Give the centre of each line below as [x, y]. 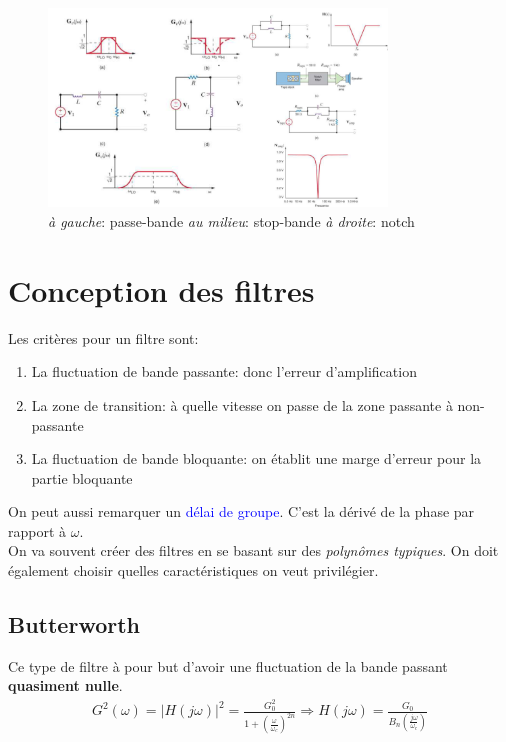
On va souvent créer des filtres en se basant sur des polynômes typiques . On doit [253, 550]
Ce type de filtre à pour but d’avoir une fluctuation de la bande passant [228, 665]
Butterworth [74, 624]
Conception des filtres [161, 289]
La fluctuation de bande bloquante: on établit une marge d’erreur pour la [256, 458]
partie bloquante [82, 477]
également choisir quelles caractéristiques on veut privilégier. [193, 570]
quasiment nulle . [65, 685]
